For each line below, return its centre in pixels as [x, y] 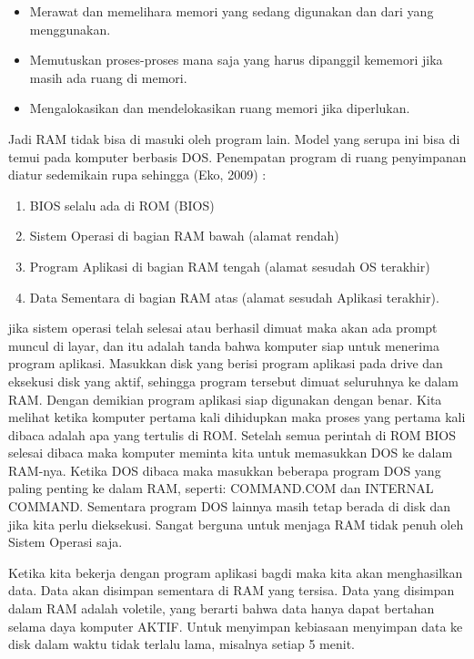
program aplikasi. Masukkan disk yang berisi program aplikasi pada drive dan [226, 363]
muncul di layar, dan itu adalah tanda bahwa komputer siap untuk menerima [224, 345]
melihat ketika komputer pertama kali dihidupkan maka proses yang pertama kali [237, 417]
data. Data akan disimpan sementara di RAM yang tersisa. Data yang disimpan [232, 590]
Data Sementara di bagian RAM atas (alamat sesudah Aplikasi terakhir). [234, 297]
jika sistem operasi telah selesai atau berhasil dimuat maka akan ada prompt [223, 328]
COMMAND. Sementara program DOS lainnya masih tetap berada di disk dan [230, 506]
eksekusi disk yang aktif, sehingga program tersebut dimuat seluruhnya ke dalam [233, 381]
